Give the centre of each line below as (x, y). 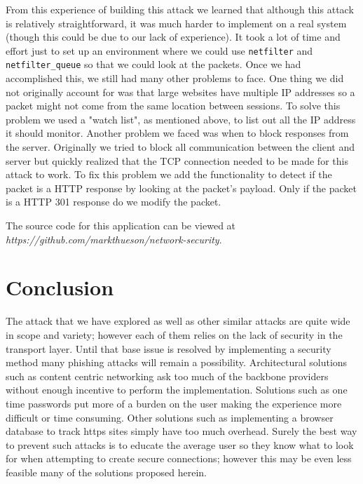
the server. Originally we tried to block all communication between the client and (180, 147)
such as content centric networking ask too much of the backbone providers (167, 376)
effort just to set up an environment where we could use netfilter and (159, 50)
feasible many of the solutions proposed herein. (107, 472)
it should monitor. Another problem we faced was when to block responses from (177, 133)
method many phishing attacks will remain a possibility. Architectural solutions (177, 362)
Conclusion (60, 287)
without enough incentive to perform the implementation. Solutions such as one (177, 390)
